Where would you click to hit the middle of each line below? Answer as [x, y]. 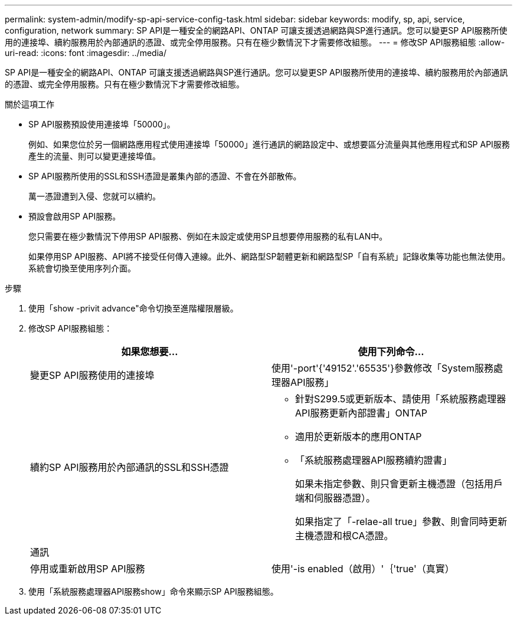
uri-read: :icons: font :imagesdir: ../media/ [86, 53]
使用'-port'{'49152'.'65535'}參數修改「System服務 [383, 368]
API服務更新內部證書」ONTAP [361, 413]
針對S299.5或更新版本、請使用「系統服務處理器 [401, 399]
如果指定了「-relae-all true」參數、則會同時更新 [401, 521]
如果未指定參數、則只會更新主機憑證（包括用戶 [399, 484]
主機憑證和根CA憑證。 [344, 536]
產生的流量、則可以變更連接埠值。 [94, 156]
